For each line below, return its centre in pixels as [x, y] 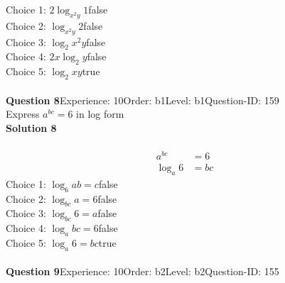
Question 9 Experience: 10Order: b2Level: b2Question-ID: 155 [142, 271]
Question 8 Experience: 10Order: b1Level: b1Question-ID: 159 [142, 100]
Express [23, 114]
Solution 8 [31, 127]
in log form [100, 114]
